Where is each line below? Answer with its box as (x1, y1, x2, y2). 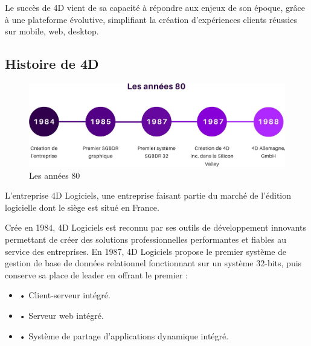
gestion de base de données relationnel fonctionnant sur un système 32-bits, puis (5, 257, 302, 269)
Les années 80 (29, 168, 80, 181)
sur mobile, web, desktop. (5, 25, 99, 37)
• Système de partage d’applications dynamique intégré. (19, 329, 229, 342)
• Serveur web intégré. (19, 309, 104, 321)
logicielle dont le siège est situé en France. (5, 200, 159, 213)
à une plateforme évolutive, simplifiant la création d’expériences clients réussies (5, 13, 297, 25)
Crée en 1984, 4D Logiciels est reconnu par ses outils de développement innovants (5, 221, 307, 234)
